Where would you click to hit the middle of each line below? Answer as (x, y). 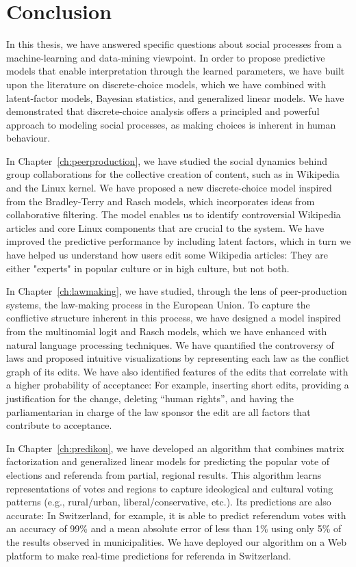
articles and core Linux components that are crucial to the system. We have (165, 227)
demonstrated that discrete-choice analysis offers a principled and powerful (163, 111)
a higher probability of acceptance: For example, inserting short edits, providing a (178, 385)
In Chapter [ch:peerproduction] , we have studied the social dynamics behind (167, 160)
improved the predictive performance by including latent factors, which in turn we (179, 241)
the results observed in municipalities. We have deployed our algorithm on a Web (177, 541)
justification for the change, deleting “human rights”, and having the (150, 398)
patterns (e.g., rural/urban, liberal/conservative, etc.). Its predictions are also (169, 502)
